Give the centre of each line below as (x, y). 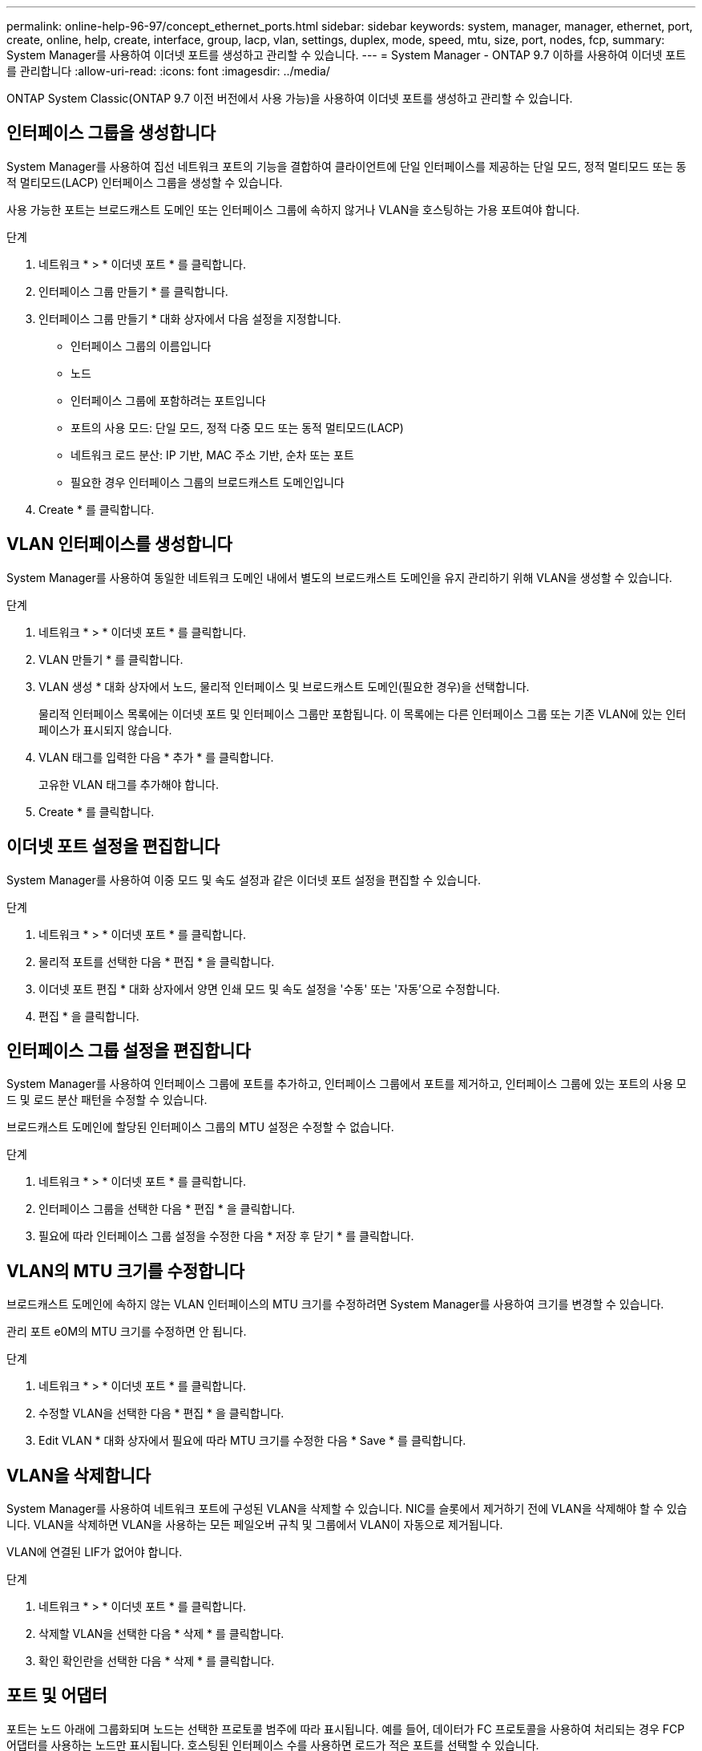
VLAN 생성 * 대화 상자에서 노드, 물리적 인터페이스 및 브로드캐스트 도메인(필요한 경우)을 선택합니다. (284, 686)
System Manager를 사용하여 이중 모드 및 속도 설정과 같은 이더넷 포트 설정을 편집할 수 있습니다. (244, 880)
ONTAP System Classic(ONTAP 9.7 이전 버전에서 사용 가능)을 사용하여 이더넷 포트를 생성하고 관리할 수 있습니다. (290, 98)
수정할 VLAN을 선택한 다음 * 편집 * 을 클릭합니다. (161, 1413)
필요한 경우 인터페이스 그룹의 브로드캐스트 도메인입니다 (208, 482)
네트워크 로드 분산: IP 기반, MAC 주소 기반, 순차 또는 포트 (212, 455)
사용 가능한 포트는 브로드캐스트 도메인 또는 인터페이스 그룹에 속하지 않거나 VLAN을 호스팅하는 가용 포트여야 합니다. (293, 209)
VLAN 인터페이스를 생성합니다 (119, 544)
